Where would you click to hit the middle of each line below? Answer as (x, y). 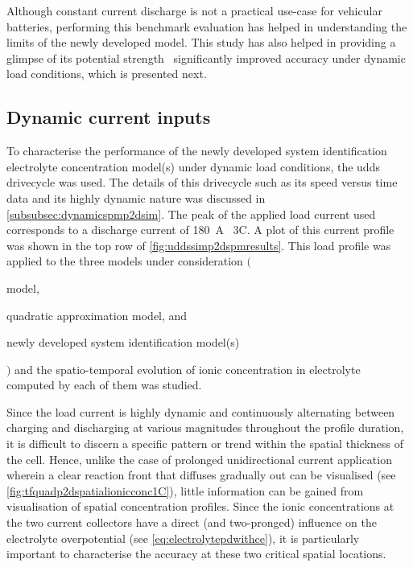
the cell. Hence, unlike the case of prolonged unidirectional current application (199, 459)
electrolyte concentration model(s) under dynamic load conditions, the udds (193, 166)
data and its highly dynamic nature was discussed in (136, 197)
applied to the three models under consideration (125, 261)
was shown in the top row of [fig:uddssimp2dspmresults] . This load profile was (199, 245)
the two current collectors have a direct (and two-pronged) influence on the (192, 522)
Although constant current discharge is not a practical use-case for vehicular (194, 10)
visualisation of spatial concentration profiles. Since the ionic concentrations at (200, 506)
